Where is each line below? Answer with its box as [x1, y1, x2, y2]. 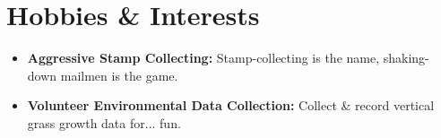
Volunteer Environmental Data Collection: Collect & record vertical [27, 96, 435, 115]
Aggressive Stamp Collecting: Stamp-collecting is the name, [27, 48, 380, 67]
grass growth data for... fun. [27, 113, 181, 132]
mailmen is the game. [60, 65, 178, 84]
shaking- [383, 48, 429, 67]
